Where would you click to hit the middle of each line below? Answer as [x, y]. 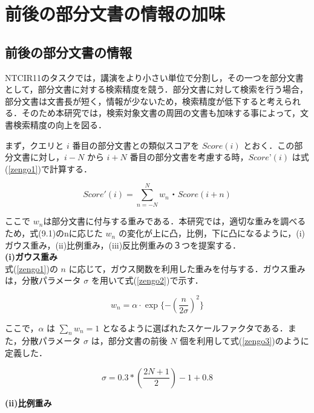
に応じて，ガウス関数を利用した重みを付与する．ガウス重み [187, 268]
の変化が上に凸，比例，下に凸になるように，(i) [211, 233]
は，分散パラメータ [43, 280]
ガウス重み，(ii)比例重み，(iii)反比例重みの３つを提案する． [123, 245]
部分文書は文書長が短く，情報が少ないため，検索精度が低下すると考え [144, 101]
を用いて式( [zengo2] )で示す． [147, 280]
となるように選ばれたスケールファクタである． [195, 327]
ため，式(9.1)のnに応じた [54, 233]
